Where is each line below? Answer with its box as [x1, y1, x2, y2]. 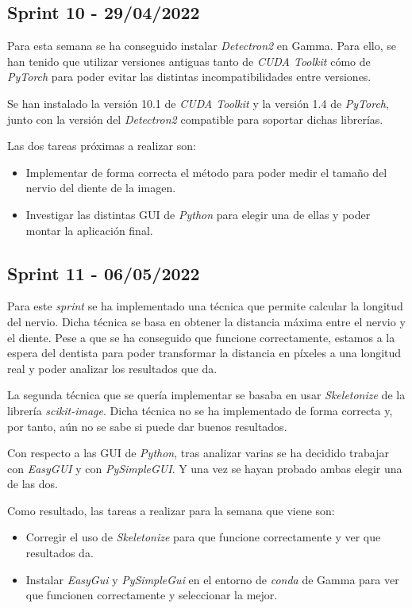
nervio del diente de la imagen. [25, 179, 176, 196]
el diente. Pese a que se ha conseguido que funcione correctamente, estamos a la [7, 329, 395, 345]
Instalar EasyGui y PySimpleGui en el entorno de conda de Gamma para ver [25, 571, 399, 587]
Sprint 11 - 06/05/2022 [7, 260, 200, 285]
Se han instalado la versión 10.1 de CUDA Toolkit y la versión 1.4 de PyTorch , [7, 94, 389, 111]
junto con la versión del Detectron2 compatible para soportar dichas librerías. [7, 110, 383, 127]
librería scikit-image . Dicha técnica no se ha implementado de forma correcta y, [7, 402, 393, 418]
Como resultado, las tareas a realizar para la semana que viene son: [7, 502, 335, 518]
